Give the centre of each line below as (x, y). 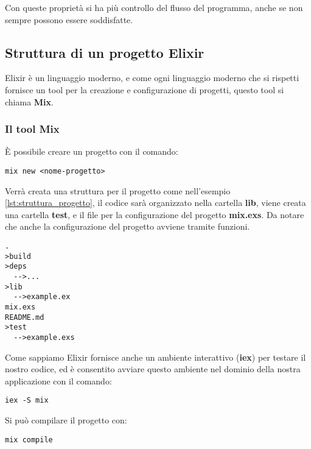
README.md (25, 317)
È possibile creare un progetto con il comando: (92, 151)
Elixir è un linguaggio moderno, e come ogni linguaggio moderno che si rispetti (152, 78)
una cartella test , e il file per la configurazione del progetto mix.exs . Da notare (155, 214)
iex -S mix (27, 401)
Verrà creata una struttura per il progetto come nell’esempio (118, 190)
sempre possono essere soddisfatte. (69, 19)
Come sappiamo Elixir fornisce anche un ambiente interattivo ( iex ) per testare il (155, 357)
